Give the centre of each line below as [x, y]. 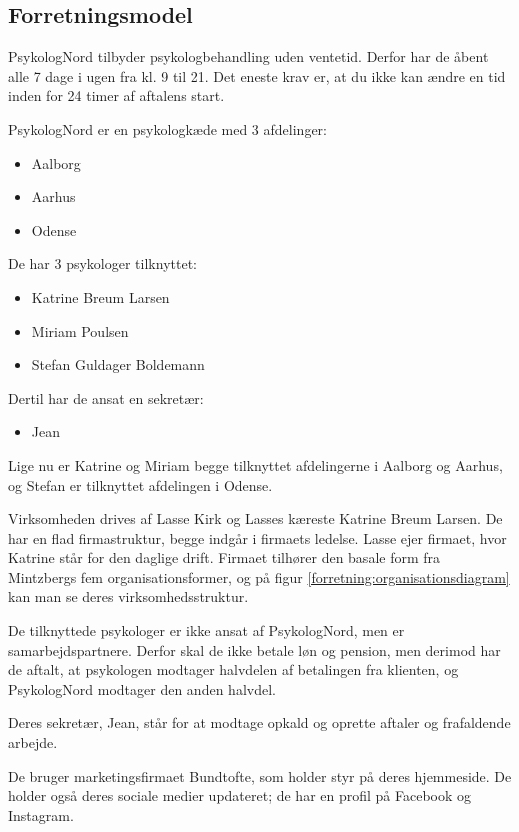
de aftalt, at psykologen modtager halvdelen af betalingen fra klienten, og [233, 669]
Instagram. [41, 814]
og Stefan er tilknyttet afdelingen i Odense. [140, 484]
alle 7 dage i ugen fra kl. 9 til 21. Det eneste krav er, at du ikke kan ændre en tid [257, 75]
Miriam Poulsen [80, 330]
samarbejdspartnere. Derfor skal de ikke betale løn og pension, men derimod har [254, 649]
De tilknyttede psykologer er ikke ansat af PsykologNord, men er [206, 630]
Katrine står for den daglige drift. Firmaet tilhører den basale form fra [224, 557]
